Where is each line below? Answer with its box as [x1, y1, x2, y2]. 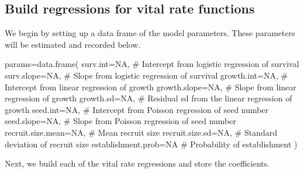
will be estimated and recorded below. [5, 38, 141, 50]
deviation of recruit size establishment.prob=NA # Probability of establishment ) [5, 137, 298, 150]
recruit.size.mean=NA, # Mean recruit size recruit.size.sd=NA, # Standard [5, 126, 278, 138]
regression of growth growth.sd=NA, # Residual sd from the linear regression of [5, 92, 292, 104]
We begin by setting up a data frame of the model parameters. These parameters [5, 27, 295, 39]
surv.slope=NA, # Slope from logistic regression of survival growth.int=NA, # [5, 69, 288, 81]
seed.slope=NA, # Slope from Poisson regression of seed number [5, 115, 236, 127]
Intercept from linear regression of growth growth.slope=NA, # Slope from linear [5, 80, 296, 93]
